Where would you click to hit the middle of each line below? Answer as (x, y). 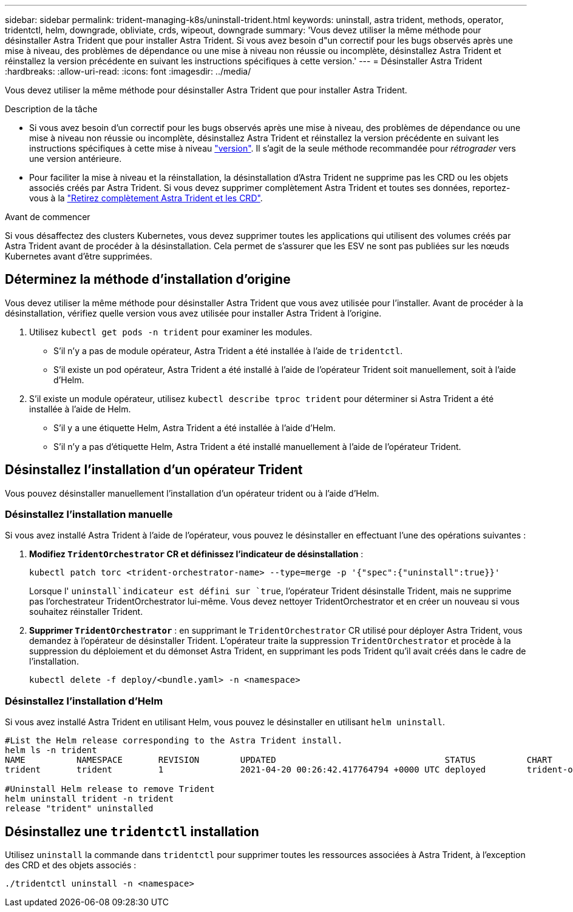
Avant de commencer (48, 217)
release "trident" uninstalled (79, 809)
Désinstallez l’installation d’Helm (84, 701)
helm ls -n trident (51, 750)
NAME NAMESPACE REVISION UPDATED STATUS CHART (279, 760)
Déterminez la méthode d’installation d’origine (148, 280)
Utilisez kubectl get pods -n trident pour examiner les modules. (171, 332)
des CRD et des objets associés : (71, 865)
